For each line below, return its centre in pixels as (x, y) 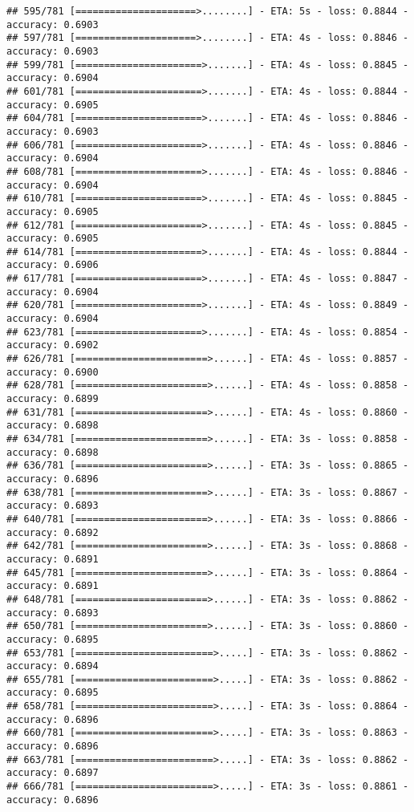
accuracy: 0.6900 (53, 372)
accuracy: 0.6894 (53, 666)
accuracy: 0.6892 (53, 532)
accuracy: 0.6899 (53, 399)
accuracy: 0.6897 (53, 773)
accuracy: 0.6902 (53, 345)
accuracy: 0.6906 (53, 265)
